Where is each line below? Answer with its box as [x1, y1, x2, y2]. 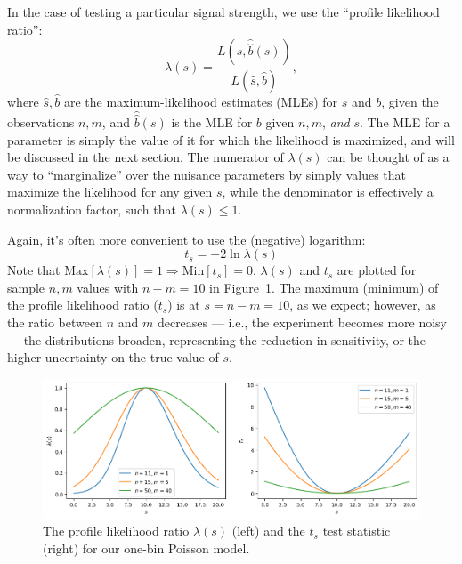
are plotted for [336, 261, 417, 279]
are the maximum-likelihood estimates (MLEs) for [63, 93, 338, 111]
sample [7, 278, 45, 296]
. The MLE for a [359, 113, 450, 132]
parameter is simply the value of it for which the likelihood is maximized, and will [7, 130, 455, 149]
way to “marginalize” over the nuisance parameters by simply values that [7, 165, 407, 183]
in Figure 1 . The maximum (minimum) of [209, 278, 439, 296]
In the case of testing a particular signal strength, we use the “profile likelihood [7, 3, 440, 20]
